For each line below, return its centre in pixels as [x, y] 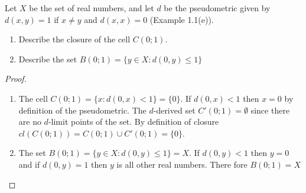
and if [29, 164]
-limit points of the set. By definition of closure [134, 122]
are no [30, 122]
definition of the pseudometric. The [82, 110]
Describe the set [48, 59]
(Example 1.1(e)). [182, 19]
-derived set [174, 110]
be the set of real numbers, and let [92, 8]
